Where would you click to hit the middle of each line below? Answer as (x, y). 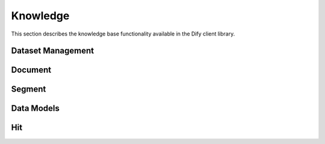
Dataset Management (53, 51)
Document (31, 70)
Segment (29, 89)
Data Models (35, 108)
